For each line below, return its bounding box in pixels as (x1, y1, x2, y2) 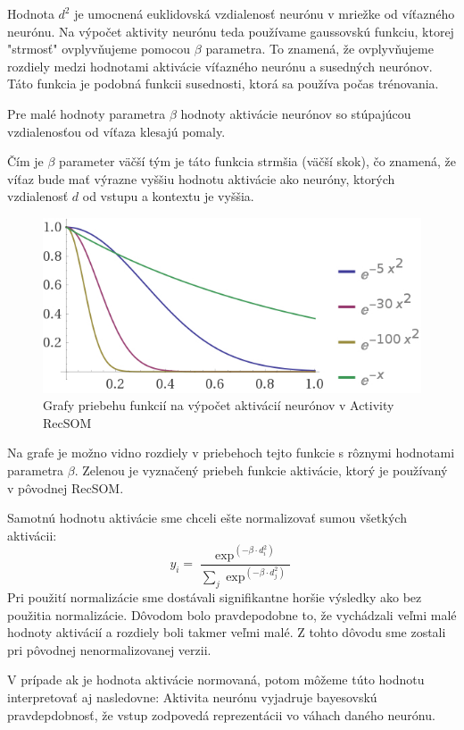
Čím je (7, 152, 44, 171)
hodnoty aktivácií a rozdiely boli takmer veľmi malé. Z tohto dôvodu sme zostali (7, 623, 446, 642)
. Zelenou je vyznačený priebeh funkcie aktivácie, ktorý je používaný (74, 461, 448, 479)
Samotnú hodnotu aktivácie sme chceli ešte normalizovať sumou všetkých (7, 508, 407, 527)
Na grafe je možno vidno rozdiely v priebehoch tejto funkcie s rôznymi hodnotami (7, 443, 455, 462)
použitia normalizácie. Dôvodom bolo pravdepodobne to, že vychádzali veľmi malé (7, 605, 457, 624)
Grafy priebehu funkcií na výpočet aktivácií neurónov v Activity (43, 396, 394, 415)
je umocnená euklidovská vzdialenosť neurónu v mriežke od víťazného (74, 4, 455, 22)
